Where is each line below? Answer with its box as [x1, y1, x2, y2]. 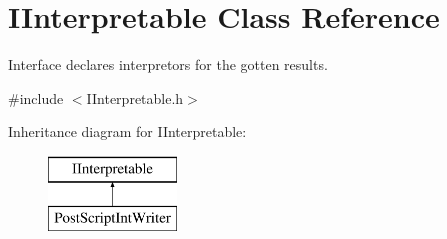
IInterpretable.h [86, 87, 184, 108]
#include [8, 87, 64, 108]
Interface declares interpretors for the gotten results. [8, 54, 328, 75]
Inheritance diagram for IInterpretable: [8, 121, 247, 142]
